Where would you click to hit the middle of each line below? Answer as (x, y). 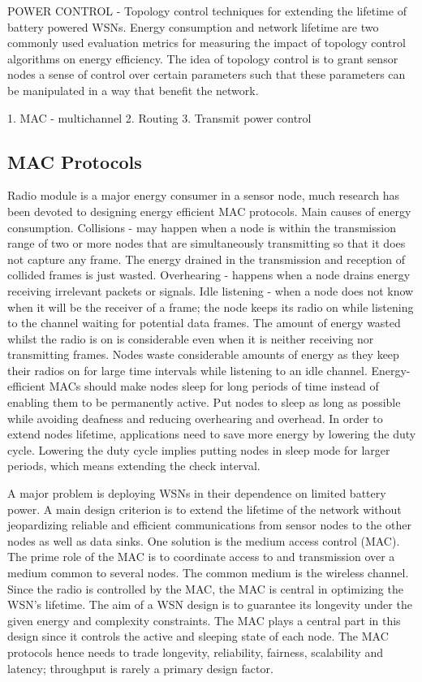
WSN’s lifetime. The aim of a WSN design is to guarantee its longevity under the (210, 604)
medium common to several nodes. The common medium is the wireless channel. (208, 573)
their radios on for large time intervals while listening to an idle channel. (187, 370)
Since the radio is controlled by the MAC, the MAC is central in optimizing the (205, 588)
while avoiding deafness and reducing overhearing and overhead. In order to (195, 418)
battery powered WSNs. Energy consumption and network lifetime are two (193, 26)
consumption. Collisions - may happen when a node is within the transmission (202, 227)
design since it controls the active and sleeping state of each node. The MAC (198, 636)
